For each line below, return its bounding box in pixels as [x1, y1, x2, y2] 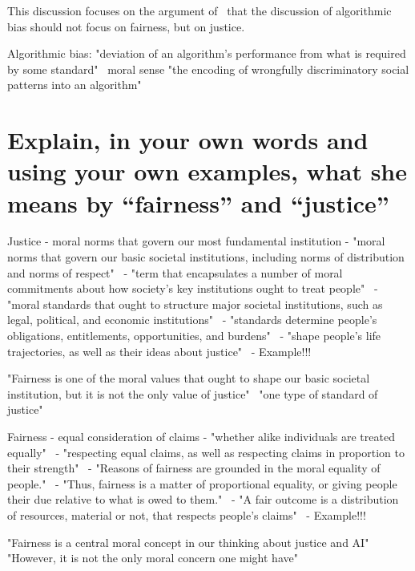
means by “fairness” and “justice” [7, 186, 389, 219]
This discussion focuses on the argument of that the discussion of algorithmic [7, 2, 392, 18]
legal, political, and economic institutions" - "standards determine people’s [7, 311, 377, 328]
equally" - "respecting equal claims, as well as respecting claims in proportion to [7, 443, 405, 460]
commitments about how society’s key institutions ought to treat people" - [7, 280, 378, 297]
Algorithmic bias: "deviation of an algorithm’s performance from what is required [7, 45, 406, 62]
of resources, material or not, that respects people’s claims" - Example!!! [7, 506, 366, 523]
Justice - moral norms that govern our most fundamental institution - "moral [7, 233, 385, 249]
